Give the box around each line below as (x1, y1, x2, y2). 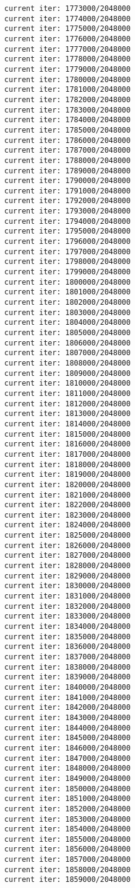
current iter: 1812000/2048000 (4, 399, 131, 408)
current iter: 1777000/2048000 (4, 44, 131, 54)
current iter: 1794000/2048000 (4, 217, 131, 226)
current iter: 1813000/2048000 (4, 409, 131, 418)
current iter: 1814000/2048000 (4, 419, 131, 428)
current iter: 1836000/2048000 (4, 642, 131, 651)
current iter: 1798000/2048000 (4, 257, 131, 266)
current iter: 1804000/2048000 (4, 318, 131, 327)
